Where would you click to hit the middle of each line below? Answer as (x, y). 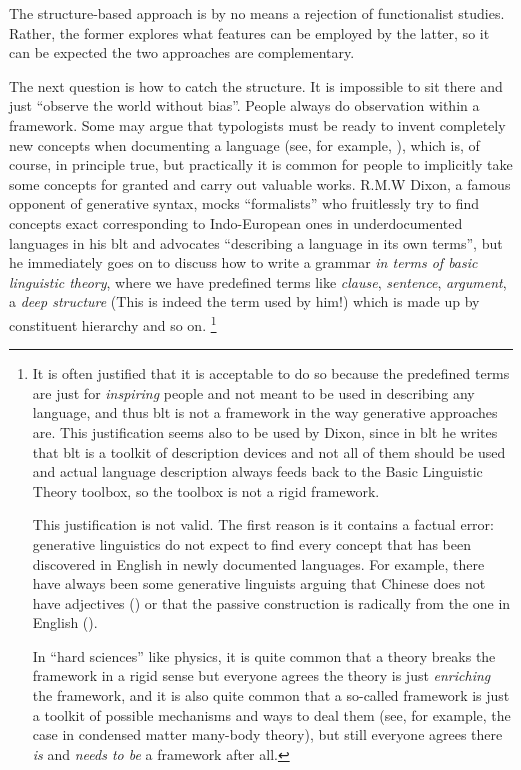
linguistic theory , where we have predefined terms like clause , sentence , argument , (258, 281)
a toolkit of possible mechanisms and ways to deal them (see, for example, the (271, 714)
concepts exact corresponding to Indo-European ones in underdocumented (236, 222)
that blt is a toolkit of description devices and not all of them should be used (269, 451)
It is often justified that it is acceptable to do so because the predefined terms (271, 373)
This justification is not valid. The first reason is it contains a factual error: (263, 524)
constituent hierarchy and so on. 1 (113, 323)
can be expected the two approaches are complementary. (182, 52)
